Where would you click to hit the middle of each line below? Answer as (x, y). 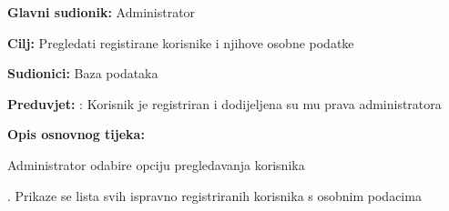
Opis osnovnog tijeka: (76, 134)
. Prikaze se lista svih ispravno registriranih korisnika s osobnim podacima (214, 195)
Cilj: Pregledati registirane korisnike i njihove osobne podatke (181, 42)
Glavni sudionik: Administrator (102, 12)
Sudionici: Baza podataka (83, 73)
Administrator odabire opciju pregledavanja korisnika (156, 164)
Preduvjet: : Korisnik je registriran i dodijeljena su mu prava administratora (224, 103)
